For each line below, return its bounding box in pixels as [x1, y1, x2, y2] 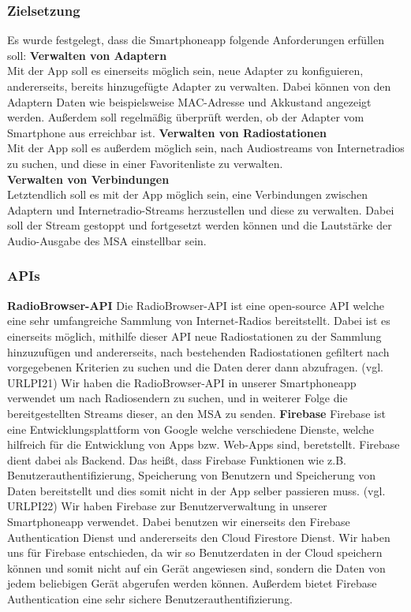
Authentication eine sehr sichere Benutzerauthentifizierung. [7, 591, 293, 607]
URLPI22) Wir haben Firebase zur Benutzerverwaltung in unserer [7, 498, 327, 514]
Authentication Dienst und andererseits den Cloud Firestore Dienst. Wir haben [7, 528, 390, 545]
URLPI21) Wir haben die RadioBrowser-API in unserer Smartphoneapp [7, 374, 357, 390]
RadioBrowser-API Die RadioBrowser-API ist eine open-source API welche [7, 297, 384, 313]
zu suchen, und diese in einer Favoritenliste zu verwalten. [7, 155, 283, 171]
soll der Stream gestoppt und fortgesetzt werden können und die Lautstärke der [7, 217, 392, 233]
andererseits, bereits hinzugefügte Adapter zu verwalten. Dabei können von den [7, 78, 391, 94]
